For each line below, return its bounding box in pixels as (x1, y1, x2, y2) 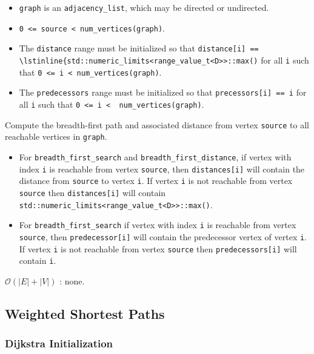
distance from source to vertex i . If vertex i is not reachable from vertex (19, 174, 293, 187)
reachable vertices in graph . (5, 130, 107, 143)
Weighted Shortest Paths (5, 304, 165, 323)
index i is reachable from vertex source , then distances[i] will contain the (19, 162, 305, 175)
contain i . (19, 254, 56, 267)
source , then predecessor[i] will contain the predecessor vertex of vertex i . (19, 230, 307, 243)
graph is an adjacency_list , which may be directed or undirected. (19, 1, 269, 13)
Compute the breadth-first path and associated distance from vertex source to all (5, 118, 309, 131)
